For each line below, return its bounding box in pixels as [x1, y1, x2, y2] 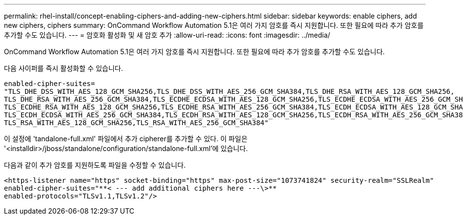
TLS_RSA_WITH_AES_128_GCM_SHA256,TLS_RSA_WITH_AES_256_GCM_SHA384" [4, 119, 269, 127]
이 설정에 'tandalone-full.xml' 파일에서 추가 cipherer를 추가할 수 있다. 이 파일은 [4, 134, 248, 143]
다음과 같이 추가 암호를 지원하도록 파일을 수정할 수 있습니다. [4, 161, 186, 169]
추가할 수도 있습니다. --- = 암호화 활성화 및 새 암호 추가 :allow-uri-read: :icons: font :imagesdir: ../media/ [4, 31, 331, 39]
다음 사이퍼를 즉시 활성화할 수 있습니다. [4, 64, 123, 72]
